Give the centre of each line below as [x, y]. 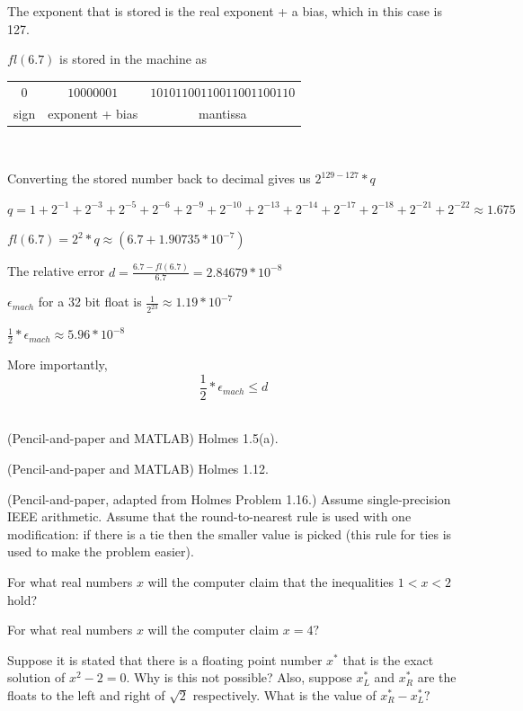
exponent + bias [93, 114]
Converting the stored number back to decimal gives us [159, 178]
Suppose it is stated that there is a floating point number [165, 659]
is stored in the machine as [133, 59]
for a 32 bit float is [90, 302]
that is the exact [388, 659]
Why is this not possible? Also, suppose [243, 677]
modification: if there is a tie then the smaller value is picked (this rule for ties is [230, 533]
